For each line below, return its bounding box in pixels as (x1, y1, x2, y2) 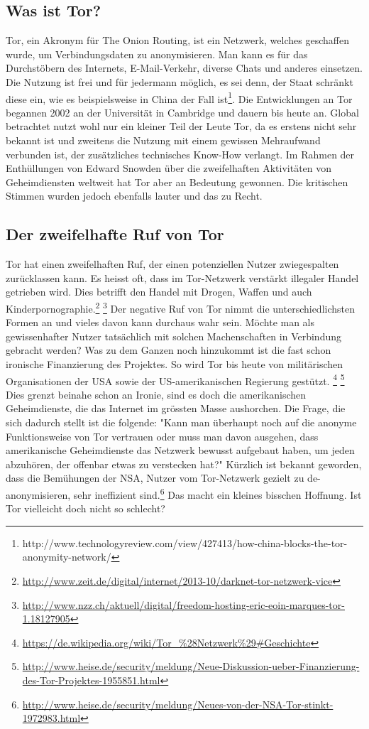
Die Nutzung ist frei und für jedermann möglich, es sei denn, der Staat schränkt (6, 74, 353, 89)
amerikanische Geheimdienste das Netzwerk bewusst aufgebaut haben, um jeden (6, 443, 355, 458)
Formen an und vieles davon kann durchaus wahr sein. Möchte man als (6, 315, 315, 330)
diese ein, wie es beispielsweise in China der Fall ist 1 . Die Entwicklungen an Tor (6, 89, 353, 106)
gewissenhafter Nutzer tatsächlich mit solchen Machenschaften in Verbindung (6, 328, 342, 343)
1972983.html (22, 711, 81, 725)
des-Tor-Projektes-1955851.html (22, 673, 160, 687)
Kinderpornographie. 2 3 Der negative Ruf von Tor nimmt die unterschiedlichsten (6, 298, 356, 315)
